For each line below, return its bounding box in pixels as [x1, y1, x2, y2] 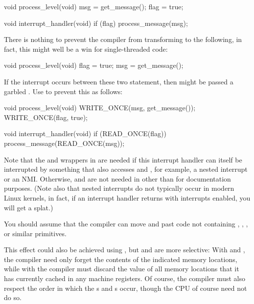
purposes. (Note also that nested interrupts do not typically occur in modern [4, 183, 234, 193]
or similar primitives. [4, 228, 67, 238]
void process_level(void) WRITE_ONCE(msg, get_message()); [4, 102, 196, 113]
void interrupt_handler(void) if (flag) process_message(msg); [4, 18, 188, 28]
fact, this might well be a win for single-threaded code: [4, 43, 168, 54]
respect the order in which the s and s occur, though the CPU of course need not [4, 283, 247, 293]
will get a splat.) [4, 202, 53, 212]
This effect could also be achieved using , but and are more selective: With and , [4, 244, 245, 255]
